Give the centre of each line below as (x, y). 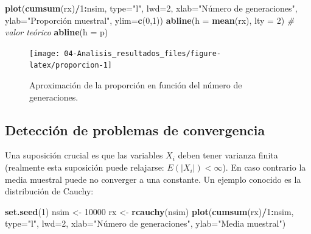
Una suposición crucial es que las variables (84, 155)
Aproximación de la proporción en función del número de (136, 85)
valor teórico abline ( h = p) (57, 32)
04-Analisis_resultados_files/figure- (142, 53)
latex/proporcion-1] (71, 66)
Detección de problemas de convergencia (135, 129)
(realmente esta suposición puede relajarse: (85, 167)
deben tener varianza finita (228, 155)
